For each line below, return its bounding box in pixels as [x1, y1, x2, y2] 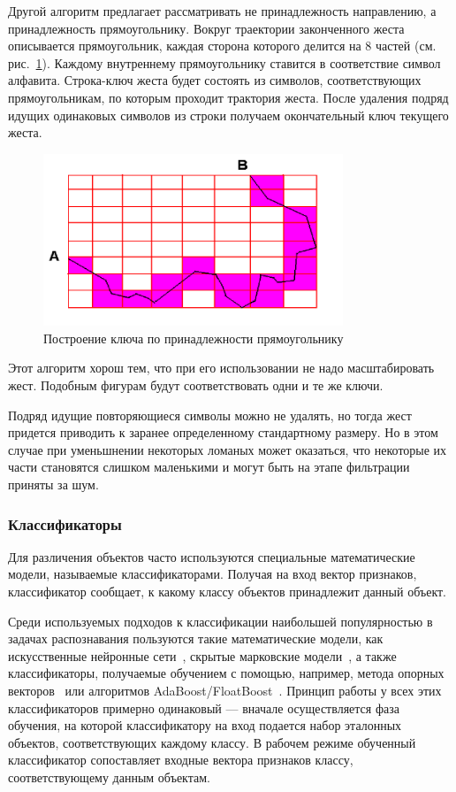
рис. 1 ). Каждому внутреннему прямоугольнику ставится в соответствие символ [8, 53, 441, 72]
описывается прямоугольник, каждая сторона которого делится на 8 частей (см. [8, 36, 437, 55]
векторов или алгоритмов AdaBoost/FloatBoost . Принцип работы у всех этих [8, 681, 442, 699]
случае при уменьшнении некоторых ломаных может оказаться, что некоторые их [8, 440, 447, 458]
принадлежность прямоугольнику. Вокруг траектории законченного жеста [8, 19, 405, 37]
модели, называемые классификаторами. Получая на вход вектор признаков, [8, 565, 417, 583]
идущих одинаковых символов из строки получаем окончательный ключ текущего [8, 105, 449, 124]
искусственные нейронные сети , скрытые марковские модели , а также [8, 646, 397, 665]
